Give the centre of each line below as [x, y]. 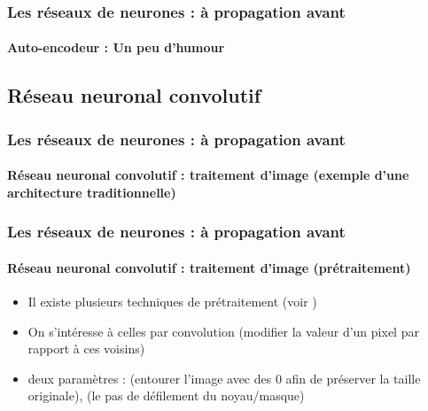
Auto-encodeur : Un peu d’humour [116, 47]
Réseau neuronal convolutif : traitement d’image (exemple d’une [208, 175]
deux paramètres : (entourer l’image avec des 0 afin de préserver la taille [224, 378]
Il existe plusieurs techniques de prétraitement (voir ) [172, 302]
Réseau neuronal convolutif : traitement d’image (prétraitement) [209, 267]
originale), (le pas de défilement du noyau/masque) [166, 395]
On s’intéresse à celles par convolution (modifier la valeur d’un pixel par [223, 331]
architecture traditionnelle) [92, 192]
